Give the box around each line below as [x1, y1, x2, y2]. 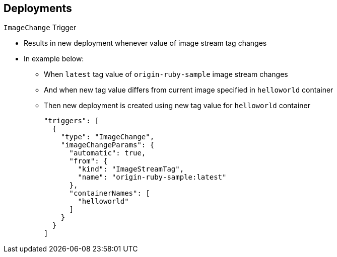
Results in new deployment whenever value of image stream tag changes [24, 39, 267, 48]
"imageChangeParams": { [60, 141, 155, 149]
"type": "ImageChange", [60, 133, 155, 141]
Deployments [4, 2, 72, 15]
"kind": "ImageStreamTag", [78, 165, 184, 174]
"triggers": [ [44, 117, 99, 125]
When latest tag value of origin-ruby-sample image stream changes [44, 70, 288, 79]
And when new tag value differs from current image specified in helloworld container [44, 85, 333, 95]
